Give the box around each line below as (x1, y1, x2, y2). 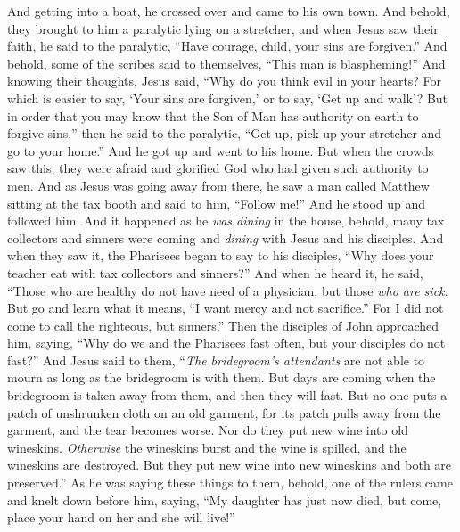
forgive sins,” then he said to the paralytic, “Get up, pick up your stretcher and (7, 124, 442, 143)
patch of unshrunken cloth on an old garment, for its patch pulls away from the (7, 403, 441, 422)
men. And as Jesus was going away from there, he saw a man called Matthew (7, 176, 430, 194)
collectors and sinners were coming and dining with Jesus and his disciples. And (7, 228, 444, 247)
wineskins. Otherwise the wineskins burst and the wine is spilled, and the (7, 438, 407, 456)
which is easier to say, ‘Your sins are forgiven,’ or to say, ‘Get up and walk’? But (7, 88, 448, 107)
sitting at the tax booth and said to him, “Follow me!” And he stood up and (7, 193, 426, 212)
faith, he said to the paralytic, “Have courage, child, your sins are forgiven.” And (7, 37, 448, 55)
